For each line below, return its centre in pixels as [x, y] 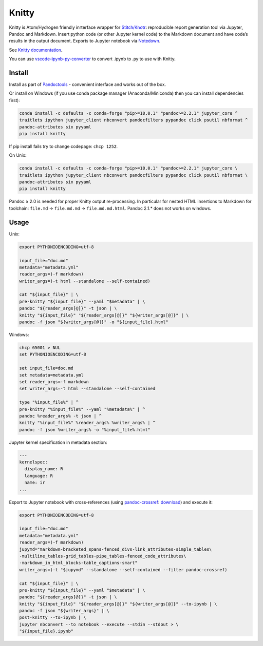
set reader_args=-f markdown [54, 382]
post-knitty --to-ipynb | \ [53, 617]
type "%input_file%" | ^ [49, 402]
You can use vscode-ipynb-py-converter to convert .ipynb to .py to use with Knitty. [92, 59]
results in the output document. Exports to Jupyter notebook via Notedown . [85, 41]
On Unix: [18, 155]
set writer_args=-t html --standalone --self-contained [87, 389]
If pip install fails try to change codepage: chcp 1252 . [63, 146]
